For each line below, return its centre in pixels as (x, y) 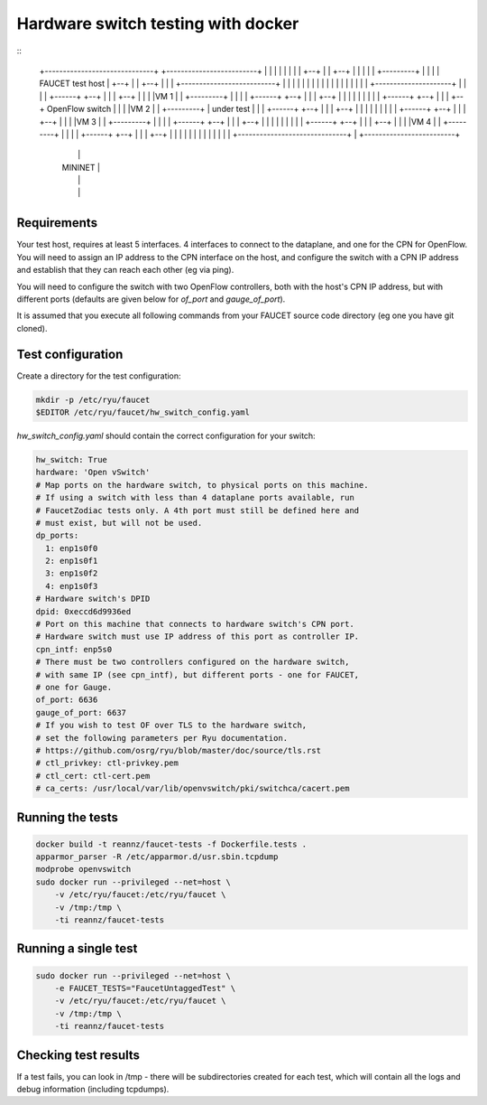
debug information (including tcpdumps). (93, 1090)
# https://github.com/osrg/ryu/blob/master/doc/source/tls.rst (179, 750)
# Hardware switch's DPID (93, 599)
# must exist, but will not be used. (119, 523)
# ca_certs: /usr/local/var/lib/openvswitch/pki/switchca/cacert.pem (193, 789)
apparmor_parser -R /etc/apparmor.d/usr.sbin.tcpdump (157, 857)
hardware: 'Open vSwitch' (93, 473)
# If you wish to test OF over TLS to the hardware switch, (171, 726)
